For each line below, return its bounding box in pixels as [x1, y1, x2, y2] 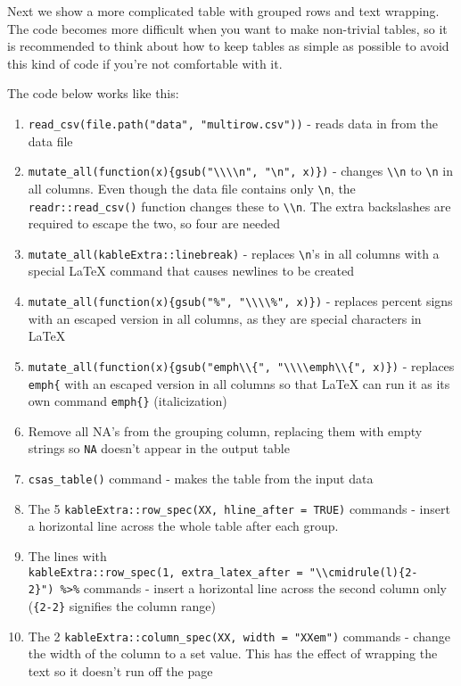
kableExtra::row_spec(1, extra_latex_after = [28, 566, 303, 579]
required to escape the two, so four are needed [28, 214, 281, 233]
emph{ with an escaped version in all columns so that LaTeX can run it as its [28, 374, 450, 393]
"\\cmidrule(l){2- [309, 566, 418, 579]
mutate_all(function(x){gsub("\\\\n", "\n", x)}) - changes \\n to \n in [28, 161, 453, 180]
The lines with [28, 547, 107, 565]
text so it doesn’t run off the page [28, 661, 213, 680]
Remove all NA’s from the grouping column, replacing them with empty [28, 421, 423, 440]
